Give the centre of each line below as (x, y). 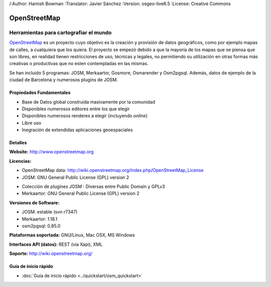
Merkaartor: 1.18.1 (40, 219)
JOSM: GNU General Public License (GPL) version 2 (76, 177)
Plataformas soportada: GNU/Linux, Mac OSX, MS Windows (72, 235)
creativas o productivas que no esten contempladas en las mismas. (79, 64)
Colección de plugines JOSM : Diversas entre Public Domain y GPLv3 (93, 187)
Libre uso (32, 123)
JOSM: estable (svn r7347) (50, 212)
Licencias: (20, 161)
